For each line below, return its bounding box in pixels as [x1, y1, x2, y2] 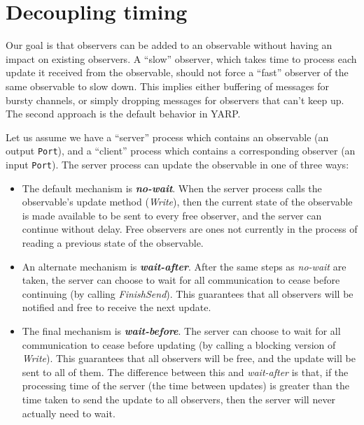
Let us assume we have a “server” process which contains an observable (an [6, 129, 329, 144]
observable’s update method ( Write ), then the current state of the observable [22, 194, 353, 209]
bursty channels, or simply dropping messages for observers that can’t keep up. [6, 92, 344, 107]
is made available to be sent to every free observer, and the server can [22, 208, 322, 222]
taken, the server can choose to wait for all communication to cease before [22, 273, 340, 287]
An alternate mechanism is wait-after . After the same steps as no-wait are [22, 259, 346, 273]
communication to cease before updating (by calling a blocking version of [22, 337, 336, 352]
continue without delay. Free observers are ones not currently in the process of [22, 222, 358, 236]
